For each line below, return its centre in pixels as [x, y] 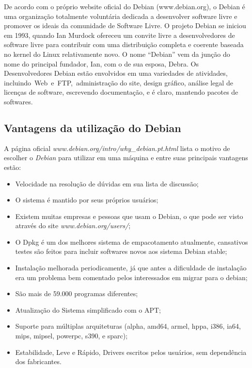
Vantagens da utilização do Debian [93, 127]
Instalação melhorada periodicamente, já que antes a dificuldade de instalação [131, 268]
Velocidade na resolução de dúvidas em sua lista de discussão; [107, 183]
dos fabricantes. [38, 361]
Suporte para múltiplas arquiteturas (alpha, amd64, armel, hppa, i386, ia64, [128, 326]
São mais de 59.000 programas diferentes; [77, 293]
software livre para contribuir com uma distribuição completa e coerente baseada [124, 44]
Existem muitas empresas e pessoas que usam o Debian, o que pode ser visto [129, 216]
